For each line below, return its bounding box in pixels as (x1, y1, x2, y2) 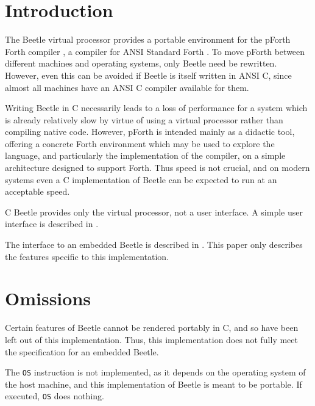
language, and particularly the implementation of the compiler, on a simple (5, 149, 286, 162)
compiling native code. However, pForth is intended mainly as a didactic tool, (5, 125, 295, 138)
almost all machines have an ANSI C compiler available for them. (5, 81, 249, 93)
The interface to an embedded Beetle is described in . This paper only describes (5, 238, 303, 251)
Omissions (5, 286, 91, 311)
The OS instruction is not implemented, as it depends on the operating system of (5, 366, 306, 379)
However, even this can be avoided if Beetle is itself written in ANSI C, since (5, 68, 292, 81)
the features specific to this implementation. (5, 250, 169, 263)
